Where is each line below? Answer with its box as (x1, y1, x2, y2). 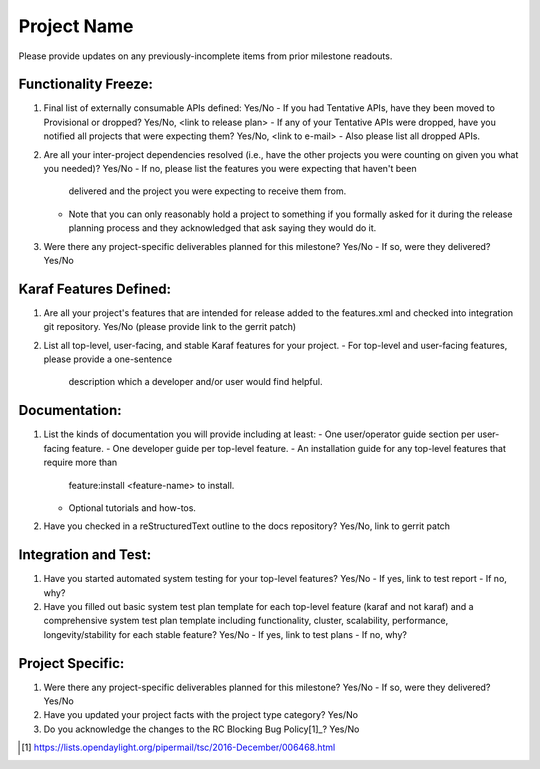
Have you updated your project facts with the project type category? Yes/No (43, 709, 359, 721)
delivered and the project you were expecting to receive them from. (68, 185, 347, 197)
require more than (43, 456, 118, 469)
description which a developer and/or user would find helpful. (68, 376, 323, 388)
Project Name (18, 15, 134, 37)
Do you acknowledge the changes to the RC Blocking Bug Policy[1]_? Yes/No (43, 723, 360, 735)
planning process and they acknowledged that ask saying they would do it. (68, 222, 377, 234)
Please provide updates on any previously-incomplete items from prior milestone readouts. (18, 50, 393, 62)
